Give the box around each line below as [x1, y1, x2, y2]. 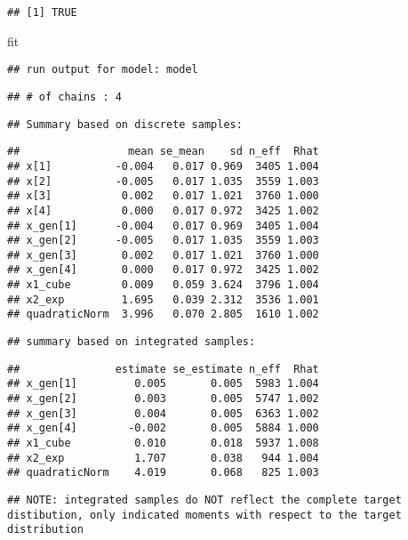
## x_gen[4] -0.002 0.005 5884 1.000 [7, 422, 319, 435]
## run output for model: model [7, 63, 198, 77]
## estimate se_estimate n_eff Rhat [7, 362, 319, 375]
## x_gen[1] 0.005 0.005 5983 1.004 [7, 377, 319, 391]
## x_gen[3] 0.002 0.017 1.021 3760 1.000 [7, 248, 319, 262]
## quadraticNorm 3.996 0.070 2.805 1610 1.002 [7, 308, 319, 321]
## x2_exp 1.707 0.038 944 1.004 [7, 451, 319, 464]
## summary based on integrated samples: [7, 335, 256, 349]
